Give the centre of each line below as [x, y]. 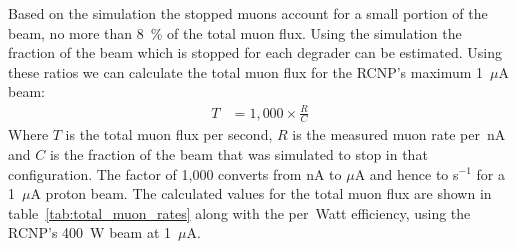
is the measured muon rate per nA [399, 134]
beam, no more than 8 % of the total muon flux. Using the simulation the [235, 32]
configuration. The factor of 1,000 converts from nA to [175, 173]
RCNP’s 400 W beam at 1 [90, 232]
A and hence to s [406, 173]
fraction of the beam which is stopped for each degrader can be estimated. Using [255, 52]
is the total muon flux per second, [169, 134]
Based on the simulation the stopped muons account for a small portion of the [248, 13]
